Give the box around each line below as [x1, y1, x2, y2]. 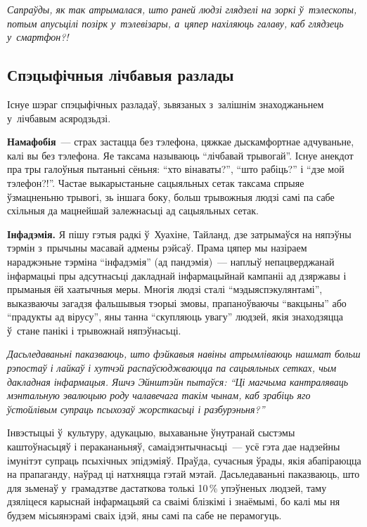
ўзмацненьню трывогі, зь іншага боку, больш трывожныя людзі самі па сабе [7, 189, 335, 204]
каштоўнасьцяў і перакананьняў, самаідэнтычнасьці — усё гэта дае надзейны [7, 439, 340, 454]
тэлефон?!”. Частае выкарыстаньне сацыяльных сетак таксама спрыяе [7, 175, 304, 190]
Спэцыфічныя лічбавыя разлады [7, 64, 234, 86]
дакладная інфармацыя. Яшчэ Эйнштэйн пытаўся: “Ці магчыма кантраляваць [7, 374, 349, 389]
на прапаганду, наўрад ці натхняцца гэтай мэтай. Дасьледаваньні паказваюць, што [7, 467, 360, 481]
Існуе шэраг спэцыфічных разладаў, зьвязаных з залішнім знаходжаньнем [7, 96, 324, 111]
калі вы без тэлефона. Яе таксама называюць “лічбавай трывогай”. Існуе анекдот [7, 148, 354, 162]
